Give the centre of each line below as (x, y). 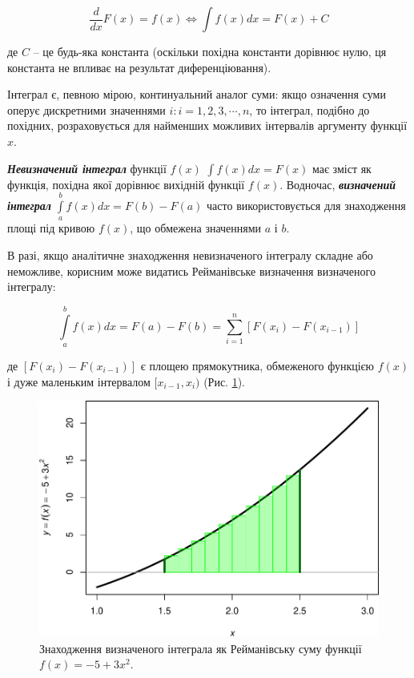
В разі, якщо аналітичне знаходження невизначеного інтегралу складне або (190, 254)
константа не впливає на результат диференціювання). (139, 67)
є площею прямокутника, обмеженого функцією (257, 365)
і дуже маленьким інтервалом (79, 381)
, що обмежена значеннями (196, 228)
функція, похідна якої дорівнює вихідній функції (126, 184)
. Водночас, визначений (338, 184)
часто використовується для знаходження (306, 205)
